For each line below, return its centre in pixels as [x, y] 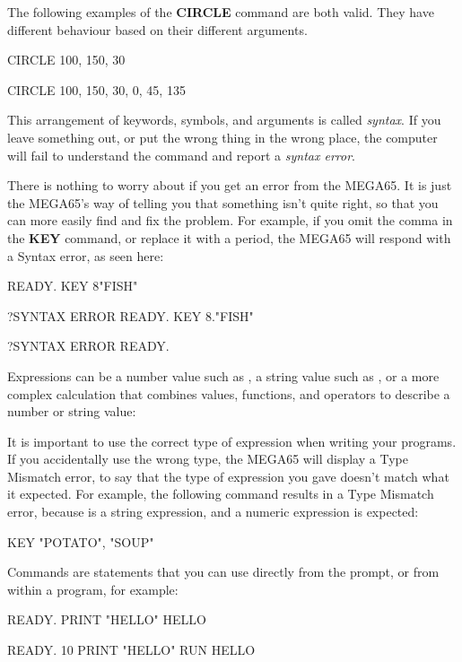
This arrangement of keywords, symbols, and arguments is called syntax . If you [224, 120]
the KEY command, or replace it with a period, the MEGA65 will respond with [229, 237]
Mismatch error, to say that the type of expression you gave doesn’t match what [228, 476]
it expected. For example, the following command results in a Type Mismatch [221, 494]
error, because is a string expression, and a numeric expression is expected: [213, 512]
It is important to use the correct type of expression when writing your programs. [232, 441]
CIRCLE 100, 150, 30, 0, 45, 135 [96, 89]
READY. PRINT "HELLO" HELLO [107, 619]
